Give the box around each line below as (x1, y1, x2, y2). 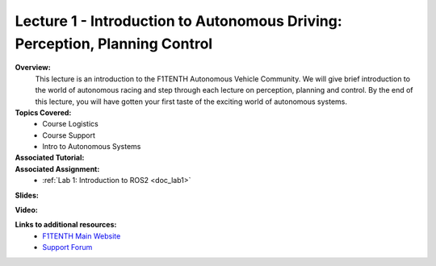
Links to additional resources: (15, 220, 117, 230)
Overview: (15, 63, 52, 73)
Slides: (15, 190, 40, 200)
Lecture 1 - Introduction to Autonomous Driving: (15, 12, 342, 30)
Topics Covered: (15, 107, 72, 117)
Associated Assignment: (15, 164, 100, 173)
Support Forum (42, 243, 93, 252)
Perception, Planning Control (15, 35, 213, 52)
